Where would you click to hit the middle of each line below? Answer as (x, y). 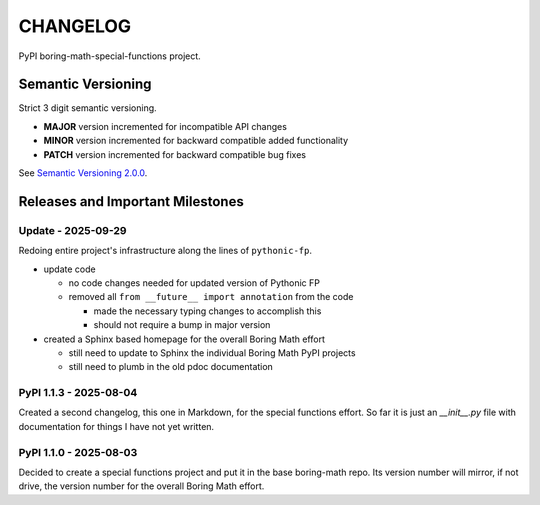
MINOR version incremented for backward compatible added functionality (196, 141)
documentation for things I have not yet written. (116, 426)
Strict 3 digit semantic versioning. (87, 108)
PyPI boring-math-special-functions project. (110, 56)
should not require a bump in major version (182, 325)
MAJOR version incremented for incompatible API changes (165, 126)
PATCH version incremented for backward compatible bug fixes (175, 154)
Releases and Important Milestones (131, 201)
